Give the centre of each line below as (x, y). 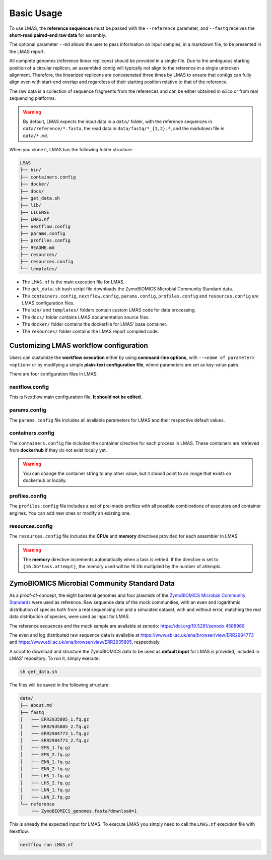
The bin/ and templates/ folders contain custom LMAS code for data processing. (109, 310)
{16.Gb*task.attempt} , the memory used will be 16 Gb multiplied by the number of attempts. (122, 567)
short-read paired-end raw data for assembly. (58, 35)
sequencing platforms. (33, 98)
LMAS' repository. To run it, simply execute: (55, 658)
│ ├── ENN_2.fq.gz (45, 769)
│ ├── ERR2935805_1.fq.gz (54, 719)
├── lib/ (31, 205)
